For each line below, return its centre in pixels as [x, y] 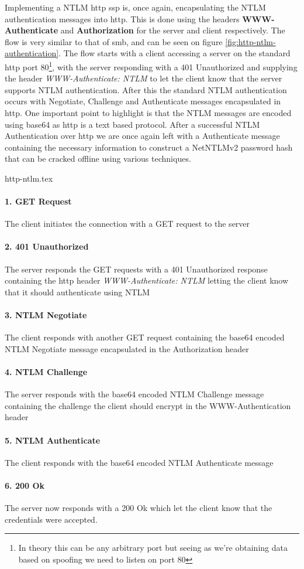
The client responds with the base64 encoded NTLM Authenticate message [139, 462]
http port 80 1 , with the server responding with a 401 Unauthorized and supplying [151, 66]
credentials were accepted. [51, 519]
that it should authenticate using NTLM [77, 292]
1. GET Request [38, 201]
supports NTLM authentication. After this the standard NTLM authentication [146, 89]
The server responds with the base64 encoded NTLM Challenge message [134, 394]
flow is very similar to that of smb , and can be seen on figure [114, 41]
